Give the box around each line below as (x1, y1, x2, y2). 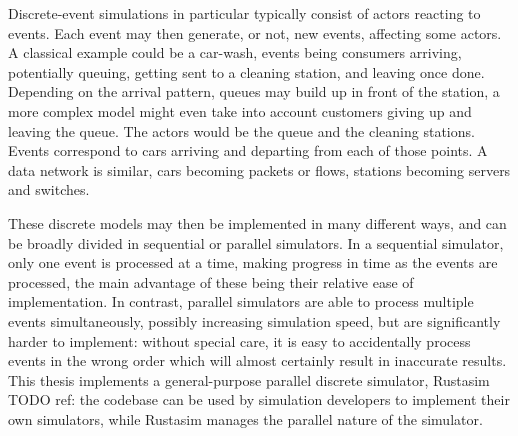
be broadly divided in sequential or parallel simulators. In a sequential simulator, (8, 232, 504, 253)
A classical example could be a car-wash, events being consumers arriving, (8, 42, 462, 63)
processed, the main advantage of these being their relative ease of (8, 271, 414, 292)
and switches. (8, 179, 90, 200)
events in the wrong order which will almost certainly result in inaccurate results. (8, 350, 507, 371)
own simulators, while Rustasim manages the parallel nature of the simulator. (8, 408, 483, 429)
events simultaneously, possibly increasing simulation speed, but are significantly (8, 310, 501, 331)
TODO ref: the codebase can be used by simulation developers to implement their (8, 389, 510, 410)
